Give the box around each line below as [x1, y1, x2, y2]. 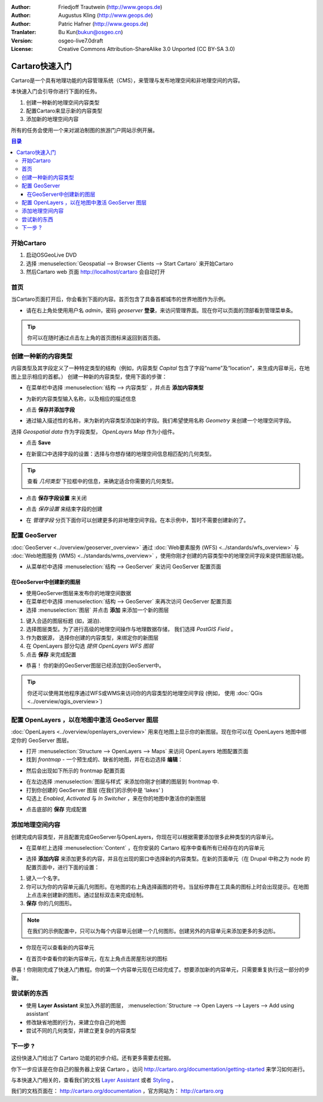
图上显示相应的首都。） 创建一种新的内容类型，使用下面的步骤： [11, 373, 167, 380]
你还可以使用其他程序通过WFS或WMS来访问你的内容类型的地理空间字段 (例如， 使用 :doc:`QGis [27, 689, 263, 696]
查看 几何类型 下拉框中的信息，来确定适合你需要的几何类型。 [27, 478, 177, 485]
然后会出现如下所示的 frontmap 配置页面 [26, 767, 126, 774]
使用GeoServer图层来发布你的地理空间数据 [26, 589, 132, 596]
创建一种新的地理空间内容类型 [26, 99, 100, 106]
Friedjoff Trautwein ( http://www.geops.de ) [58, 4, 163, 10]
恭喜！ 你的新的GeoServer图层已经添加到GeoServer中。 [26, 662, 164, 669]
